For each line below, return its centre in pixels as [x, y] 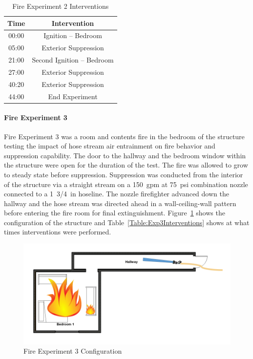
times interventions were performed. [58, 232]
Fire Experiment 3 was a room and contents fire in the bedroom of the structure [124, 136]
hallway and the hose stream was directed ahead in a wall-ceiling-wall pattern [120, 203]
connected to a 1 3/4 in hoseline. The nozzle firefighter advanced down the [116, 194]
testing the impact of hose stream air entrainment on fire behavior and [110, 146]
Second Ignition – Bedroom [73, 60]
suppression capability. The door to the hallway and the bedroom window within [125, 155]
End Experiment [73, 96]
